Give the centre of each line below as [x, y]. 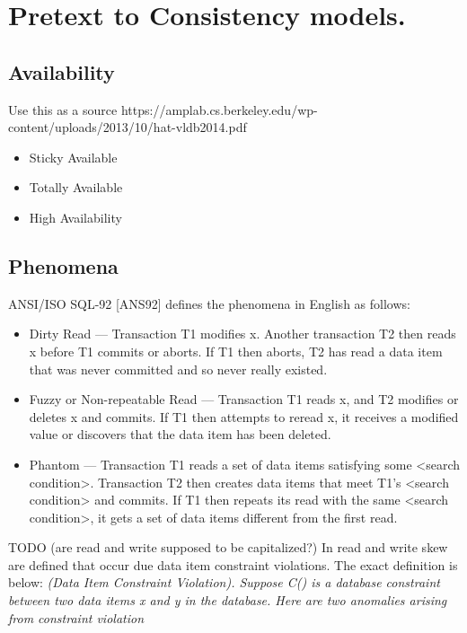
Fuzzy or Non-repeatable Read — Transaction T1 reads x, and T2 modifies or [244, 399]
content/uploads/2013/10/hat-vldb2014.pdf [128, 127]
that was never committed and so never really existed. [178, 369]
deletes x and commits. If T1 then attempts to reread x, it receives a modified [244, 416]
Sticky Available [73, 157]
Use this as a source [63, 109]
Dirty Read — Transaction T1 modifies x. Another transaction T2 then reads [242, 334]
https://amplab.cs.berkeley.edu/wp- [219, 109]
